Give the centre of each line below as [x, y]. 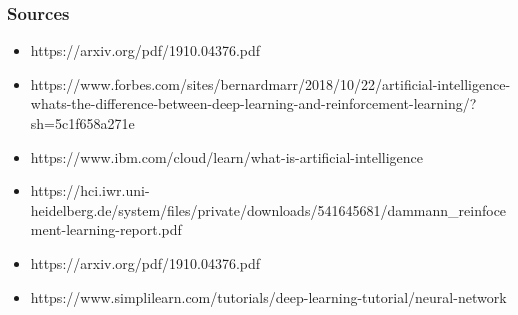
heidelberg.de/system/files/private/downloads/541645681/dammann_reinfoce [268, 209]
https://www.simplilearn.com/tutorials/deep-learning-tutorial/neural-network [268, 296]
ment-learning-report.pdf [106, 229]
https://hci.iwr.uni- [90, 190]
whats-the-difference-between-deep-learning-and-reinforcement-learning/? [253, 103]
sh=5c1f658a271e [82, 123]
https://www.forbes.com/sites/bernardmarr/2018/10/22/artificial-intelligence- [270, 83]
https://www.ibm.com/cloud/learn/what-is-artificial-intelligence [227, 156]
